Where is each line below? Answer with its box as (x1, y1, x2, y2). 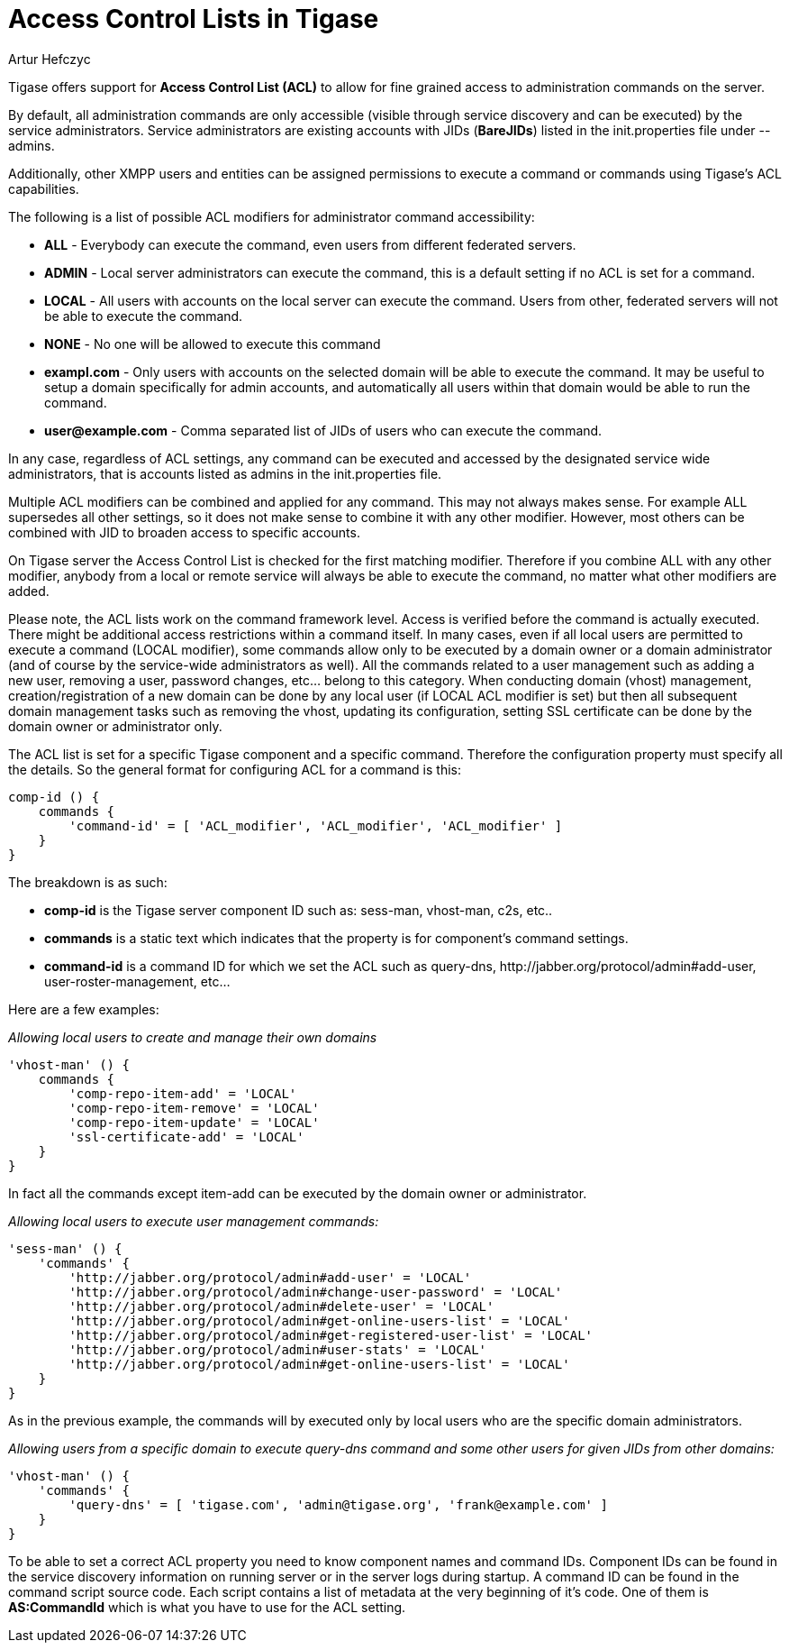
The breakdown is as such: (8, 874, 168, 890)
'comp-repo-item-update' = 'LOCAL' (68, 1114, 320, 1130)
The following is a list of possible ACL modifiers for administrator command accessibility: (8, 208, 535, 225)
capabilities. (8, 180, 79, 197)
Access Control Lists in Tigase (8, 4, 379, 34)
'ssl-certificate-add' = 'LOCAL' (68, 1129, 304, 1144)
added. (8, 582, 50, 599)
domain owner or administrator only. (8, 718, 222, 734)
